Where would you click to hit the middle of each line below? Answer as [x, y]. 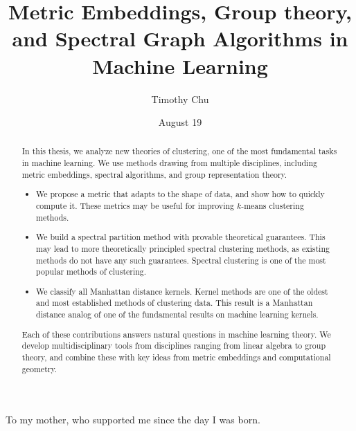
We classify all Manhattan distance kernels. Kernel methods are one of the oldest [182, 291]
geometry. [39, 368]
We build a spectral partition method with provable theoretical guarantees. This [181, 237]
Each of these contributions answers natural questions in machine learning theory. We [176, 334]
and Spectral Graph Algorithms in [180, 38]
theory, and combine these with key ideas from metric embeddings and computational [176, 357]
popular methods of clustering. [91, 272]
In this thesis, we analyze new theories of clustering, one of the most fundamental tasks [179, 151]
